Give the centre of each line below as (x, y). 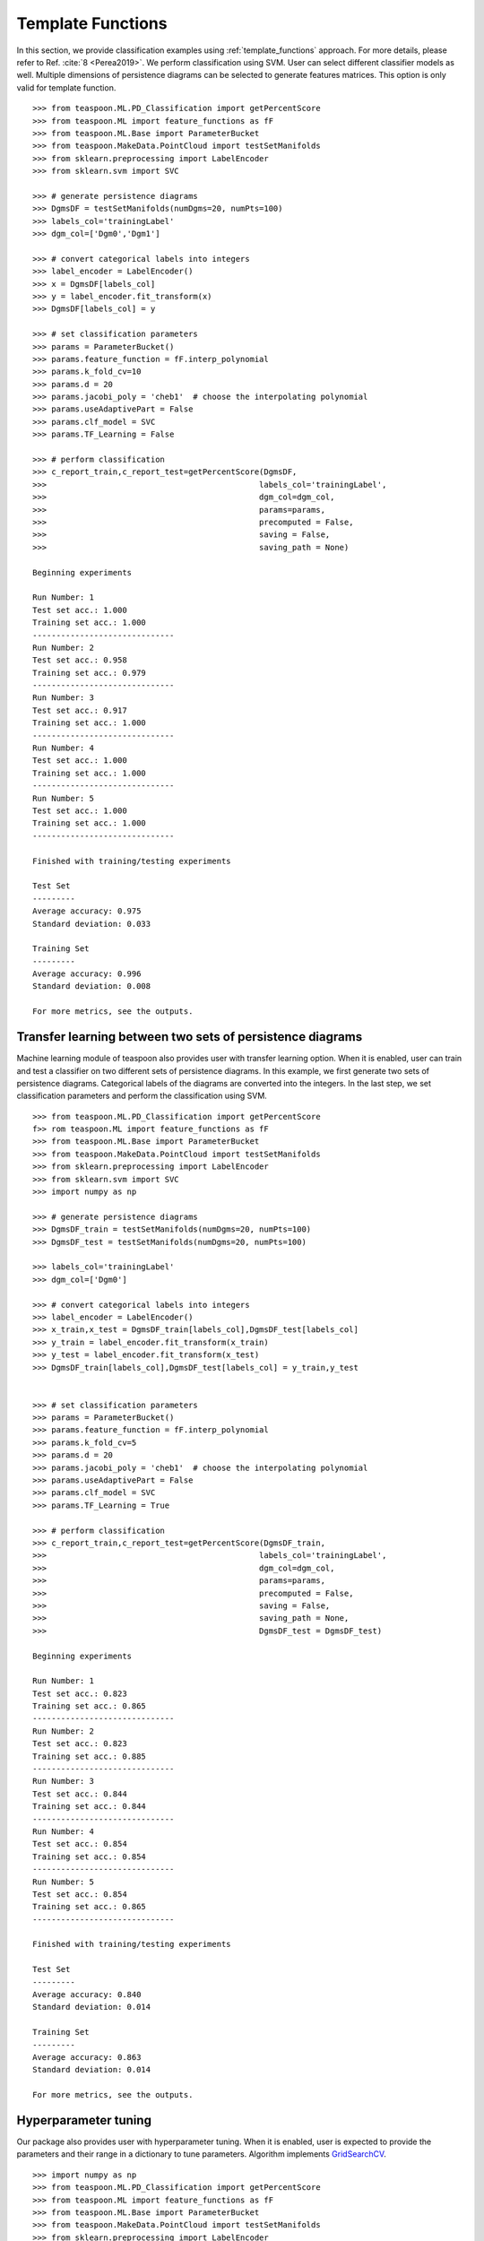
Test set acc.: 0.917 (80, 710)
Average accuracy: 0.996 (87, 974)
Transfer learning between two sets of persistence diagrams (190, 1037)
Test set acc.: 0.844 (80, 1794)
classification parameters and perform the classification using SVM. (142, 1096)
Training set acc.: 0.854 (90, 1856)
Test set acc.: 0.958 (80, 660)
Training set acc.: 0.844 (90, 1807)
